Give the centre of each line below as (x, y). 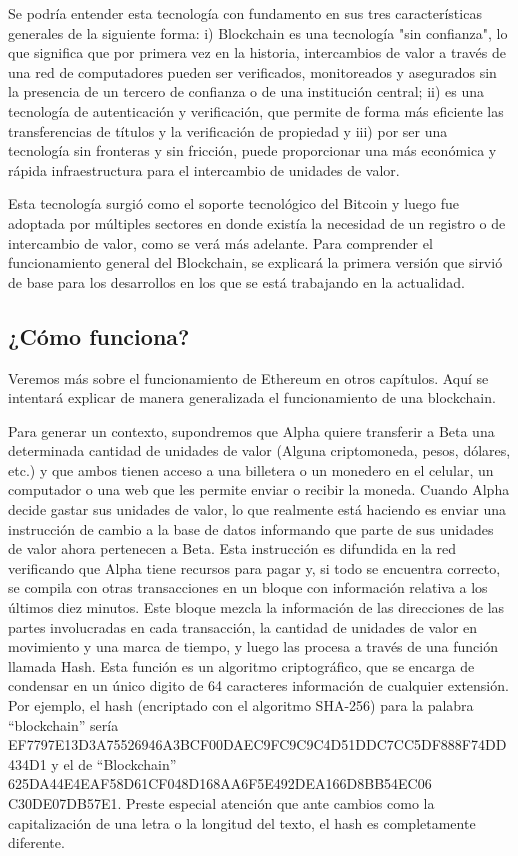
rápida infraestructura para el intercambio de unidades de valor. (204, 169)
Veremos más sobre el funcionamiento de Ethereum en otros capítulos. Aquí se (248, 377)
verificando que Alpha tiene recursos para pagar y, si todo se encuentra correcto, (254, 567)
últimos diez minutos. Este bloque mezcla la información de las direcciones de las (256, 607)
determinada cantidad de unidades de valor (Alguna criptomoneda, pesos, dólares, (259, 450)
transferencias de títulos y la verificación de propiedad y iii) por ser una (228, 130)
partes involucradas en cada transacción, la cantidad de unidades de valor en (243, 626)
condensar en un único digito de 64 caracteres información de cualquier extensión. (258, 685)
